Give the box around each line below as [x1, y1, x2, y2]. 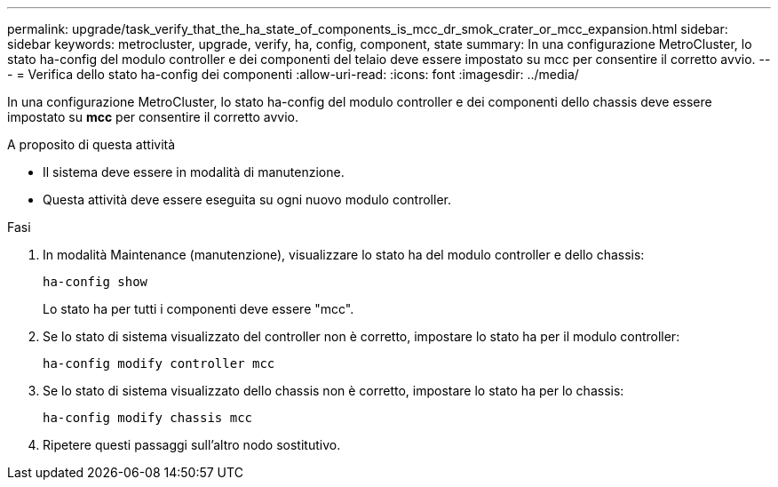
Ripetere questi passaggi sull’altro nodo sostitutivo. [43, 437, 341, 452]
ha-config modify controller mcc [43, 356, 275, 371]
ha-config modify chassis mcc [43, 411, 253, 425]
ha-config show [43, 275, 148, 289]
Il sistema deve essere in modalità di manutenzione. [43, 164, 345, 180]
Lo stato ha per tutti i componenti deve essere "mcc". [43, 301, 354, 316]
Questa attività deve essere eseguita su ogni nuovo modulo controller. [43, 192, 451, 207]
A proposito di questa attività [7, 137, 176, 152]
